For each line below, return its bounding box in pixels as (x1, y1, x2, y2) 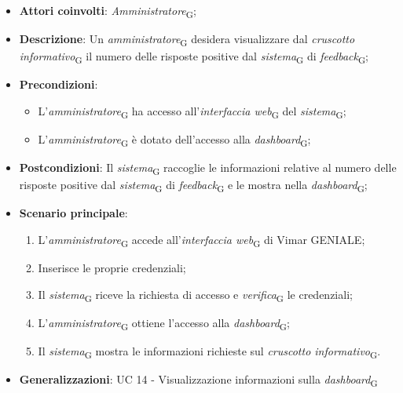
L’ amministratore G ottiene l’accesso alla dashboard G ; (38, 314, 290, 333)
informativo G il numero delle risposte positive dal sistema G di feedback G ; (19, 48, 368, 67)
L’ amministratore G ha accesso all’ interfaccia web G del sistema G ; (38, 102, 346, 121)
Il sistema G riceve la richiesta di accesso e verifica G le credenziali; (38, 286, 353, 304)
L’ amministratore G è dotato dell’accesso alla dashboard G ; (38, 131, 311, 149)
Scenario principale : (19, 205, 128, 221)
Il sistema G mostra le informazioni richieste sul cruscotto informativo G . (38, 343, 381, 361)
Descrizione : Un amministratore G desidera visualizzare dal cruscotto (19, 31, 355, 49)
